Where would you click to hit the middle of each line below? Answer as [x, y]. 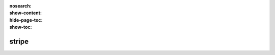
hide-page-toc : [26, 20]
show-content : [25, 13]
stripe [19, 41]
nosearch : [20, 6]
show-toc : [21, 27]
